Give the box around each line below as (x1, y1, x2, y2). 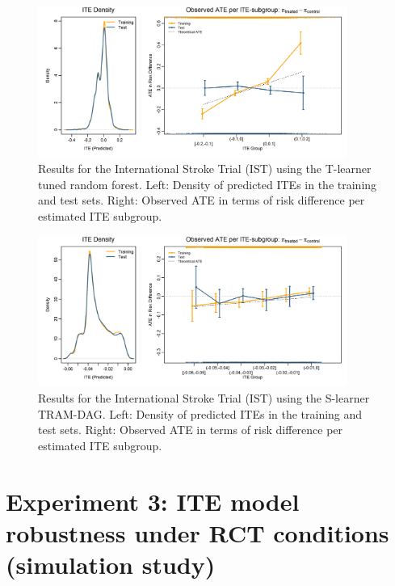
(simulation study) (6, 547, 216, 580)
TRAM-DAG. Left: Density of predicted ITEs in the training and (38, 405, 363, 422)
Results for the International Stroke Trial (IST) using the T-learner (38, 160, 372, 177)
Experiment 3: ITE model (6, 484, 300, 517)
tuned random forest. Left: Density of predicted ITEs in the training (38, 175, 377, 192)
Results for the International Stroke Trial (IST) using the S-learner (38, 389, 370, 406)
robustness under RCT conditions (6, 516, 389, 549)
